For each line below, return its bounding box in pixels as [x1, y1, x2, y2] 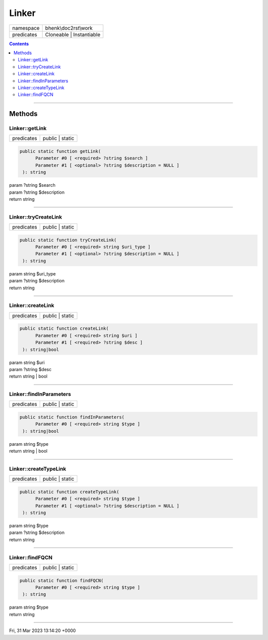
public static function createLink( [19, 326, 109, 331]
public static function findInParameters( [19, 414, 125, 420]
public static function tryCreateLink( [19, 237, 117, 243]
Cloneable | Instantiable [45, 31, 101, 38]
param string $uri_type [9, 270, 56, 276]
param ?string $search [9, 182, 56, 188]
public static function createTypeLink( [19, 489, 119, 495]
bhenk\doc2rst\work [45, 24, 93, 31]
